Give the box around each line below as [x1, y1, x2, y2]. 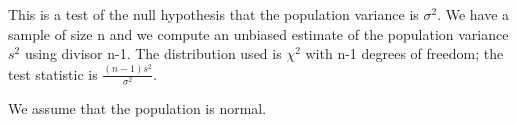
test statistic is [8, 63, 98, 84]
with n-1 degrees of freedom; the [305, 43, 504, 64]
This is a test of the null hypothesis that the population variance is [8, 4, 419, 24]
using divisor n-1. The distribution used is [24, 43, 282, 64]
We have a [445, 4, 510, 24]
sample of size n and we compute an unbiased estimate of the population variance [8, 23, 509, 44]
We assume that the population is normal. [8, 97, 267, 118]
